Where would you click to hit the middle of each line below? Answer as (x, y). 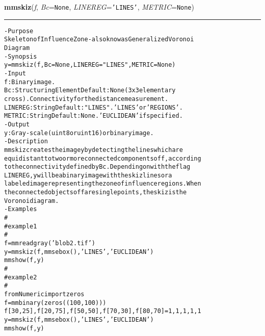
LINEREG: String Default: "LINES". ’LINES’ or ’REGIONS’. (94, 107)
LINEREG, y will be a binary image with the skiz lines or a (88, 175)
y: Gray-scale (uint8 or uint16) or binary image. (79, 133)
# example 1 (21, 226)
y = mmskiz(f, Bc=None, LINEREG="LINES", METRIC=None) (90, 65)
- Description (26, 141)
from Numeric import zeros (44, 294)
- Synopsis (21, 56)
